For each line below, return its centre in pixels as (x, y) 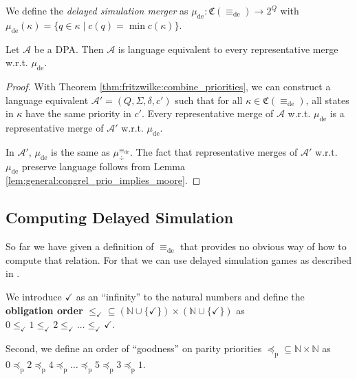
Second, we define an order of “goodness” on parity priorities (134, 348)
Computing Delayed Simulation (120, 217)
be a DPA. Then (69, 49)
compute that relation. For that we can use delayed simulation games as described (179, 259)
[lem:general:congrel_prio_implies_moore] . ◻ (103, 180)
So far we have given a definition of (80, 246)
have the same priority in (78, 113)
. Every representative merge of (207, 113)
